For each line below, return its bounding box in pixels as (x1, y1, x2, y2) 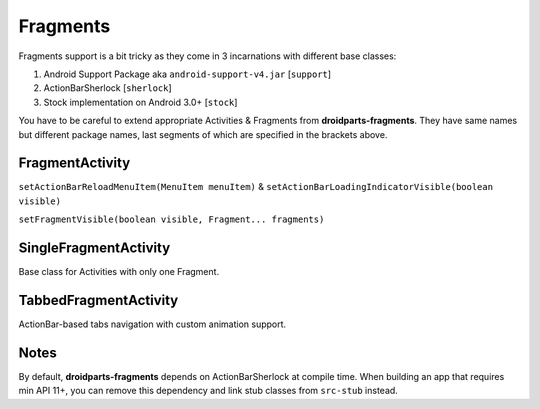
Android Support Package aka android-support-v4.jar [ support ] (43, 68, 332, 80)
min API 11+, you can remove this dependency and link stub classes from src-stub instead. (18, 385, 399, 397)
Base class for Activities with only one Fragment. (18, 266, 220, 278)
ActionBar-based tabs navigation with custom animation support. (18, 318, 287, 330)
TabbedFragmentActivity (18, 291, 179, 309)
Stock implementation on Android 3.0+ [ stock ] (43, 96, 238, 108)
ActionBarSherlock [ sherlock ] (43, 82, 172, 94)
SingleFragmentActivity (18, 240, 171, 256)
